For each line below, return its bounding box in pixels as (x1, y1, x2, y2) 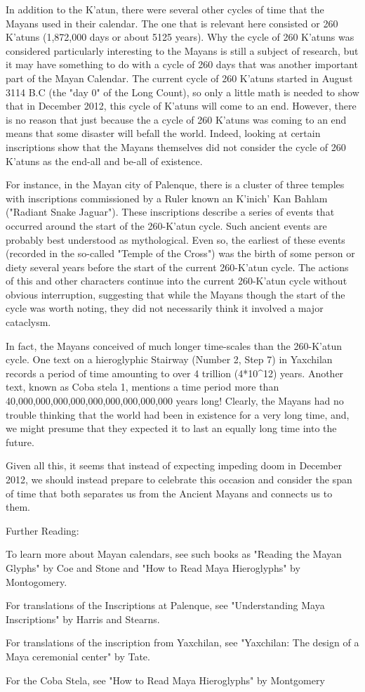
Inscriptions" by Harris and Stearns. (6, 611, 160, 626)
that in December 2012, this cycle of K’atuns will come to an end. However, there (6, 98, 357, 113)
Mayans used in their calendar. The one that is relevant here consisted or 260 (6, 15, 338, 30)
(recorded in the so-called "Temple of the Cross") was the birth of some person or (6, 246, 355, 261)
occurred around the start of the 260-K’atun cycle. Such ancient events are (6, 218, 327, 233)
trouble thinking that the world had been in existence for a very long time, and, (6, 407, 350, 422)
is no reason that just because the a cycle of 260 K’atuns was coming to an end (6, 112, 347, 126)
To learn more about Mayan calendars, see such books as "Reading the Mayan (6, 547, 342, 561)
